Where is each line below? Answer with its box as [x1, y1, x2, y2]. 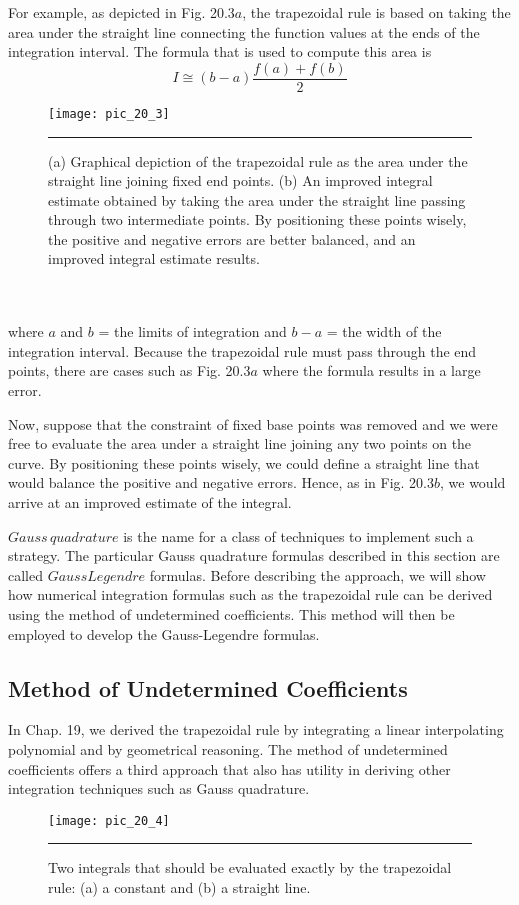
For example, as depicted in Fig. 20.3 [8, 2, 235, 22]
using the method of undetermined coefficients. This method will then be [8, 603, 455, 624]
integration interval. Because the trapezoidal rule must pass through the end [8, 340, 477, 361]
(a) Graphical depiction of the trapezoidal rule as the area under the [48, 150, 468, 171]
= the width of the [326, 321, 442, 342]
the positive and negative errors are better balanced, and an [48, 228, 416, 249]
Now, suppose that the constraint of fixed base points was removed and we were [8, 413, 498, 434]
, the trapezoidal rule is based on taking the [242, 2, 511, 22]
